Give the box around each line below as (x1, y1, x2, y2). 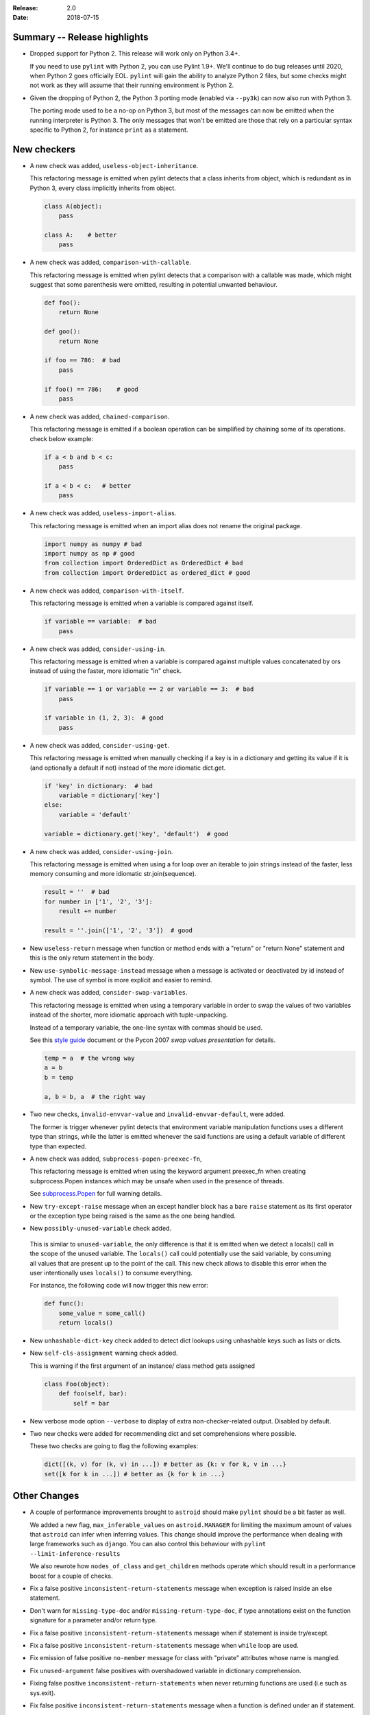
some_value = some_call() (58, 1309, 146, 1317)
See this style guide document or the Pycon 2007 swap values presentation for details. (29, 1036, 276, 1044)
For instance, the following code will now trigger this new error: (29, 1281, 208, 1290)
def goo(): (44, 328, 81, 335)
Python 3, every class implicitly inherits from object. (29, 184, 176, 192)
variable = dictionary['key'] (58, 791, 160, 799)
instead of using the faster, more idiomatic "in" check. (29, 667, 182, 675)
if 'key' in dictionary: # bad (44, 782, 153, 790)
